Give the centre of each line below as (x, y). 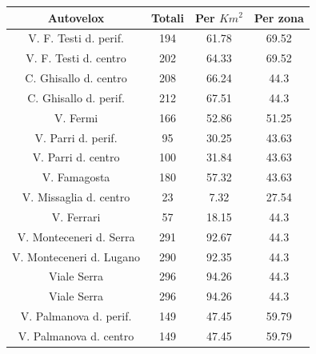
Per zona (279, 17)
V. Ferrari (76, 216)
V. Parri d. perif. (76, 137)
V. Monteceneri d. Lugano (76, 256)
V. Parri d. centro (76, 157)
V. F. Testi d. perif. (76, 38)
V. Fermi (76, 117)
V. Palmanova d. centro (76, 336)
